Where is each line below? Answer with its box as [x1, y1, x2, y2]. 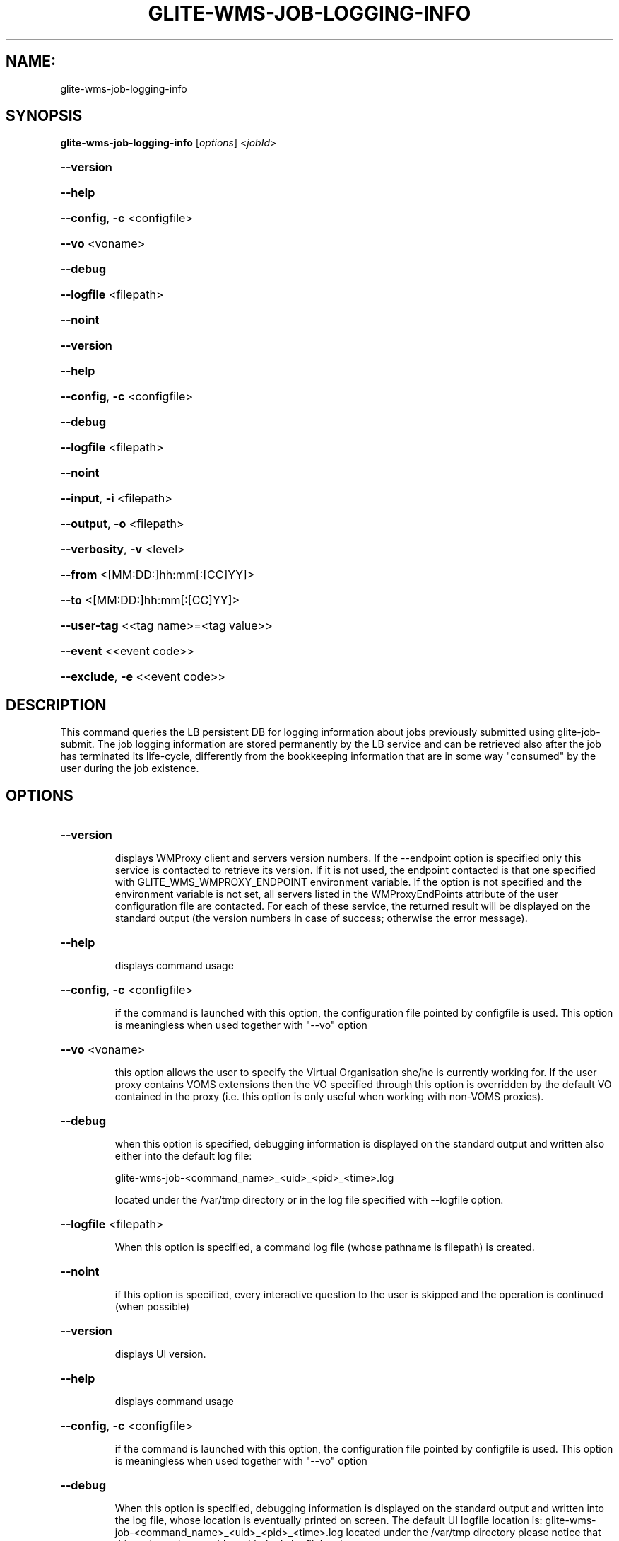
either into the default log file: [114, 1150, 252, 1162]
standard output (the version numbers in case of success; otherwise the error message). [114, 912, 528, 925]
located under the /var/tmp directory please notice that [346, 1526, 601, 1539]
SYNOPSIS [6, 107, 83, 125]
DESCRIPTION [6, 696, 107, 714]
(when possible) [114, 1300, 190, 1313]
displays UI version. [114, 1348, 206, 1361]
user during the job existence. [60, 762, 199, 775]
